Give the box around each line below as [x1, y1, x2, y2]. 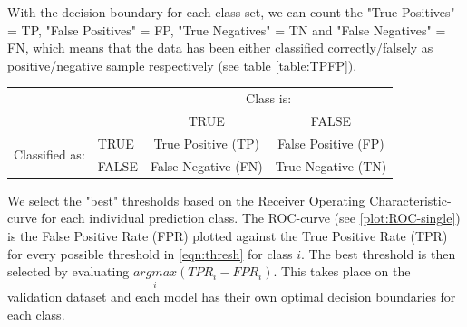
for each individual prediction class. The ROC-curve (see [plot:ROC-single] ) [41, 208, 461, 227]
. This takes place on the [273, 262, 411, 281]
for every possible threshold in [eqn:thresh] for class [7, 244, 293, 263]
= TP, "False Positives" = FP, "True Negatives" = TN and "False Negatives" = [7, 20, 446, 39]
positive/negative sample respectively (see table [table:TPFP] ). [7, 55, 357, 74]
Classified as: [14, 145, 85, 164]
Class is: [246, 89, 292, 108]
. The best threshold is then [301, 244, 456, 263]
